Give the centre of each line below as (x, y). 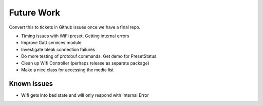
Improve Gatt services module (51, 43)
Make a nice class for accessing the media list (67, 70)
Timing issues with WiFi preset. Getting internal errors (75, 36)
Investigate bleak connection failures (58, 49)
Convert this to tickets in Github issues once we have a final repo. (75, 27)
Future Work (35, 13)
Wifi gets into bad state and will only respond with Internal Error (85, 95)
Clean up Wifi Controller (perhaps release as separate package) (85, 63)
